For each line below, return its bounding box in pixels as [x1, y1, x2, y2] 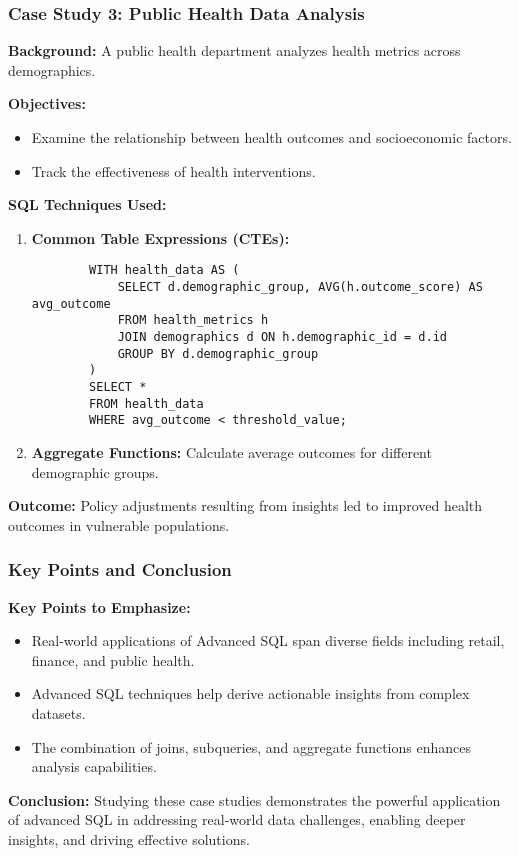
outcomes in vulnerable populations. [8, 514, 230, 535]
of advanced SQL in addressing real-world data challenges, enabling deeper [8, 809, 466, 830]
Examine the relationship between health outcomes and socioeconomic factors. [31, 127, 512, 147]
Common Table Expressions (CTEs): [31, 227, 290, 248]
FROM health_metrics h [117, 313, 269, 328]
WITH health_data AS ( [89, 263, 240, 278]
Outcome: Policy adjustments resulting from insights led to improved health [8, 495, 483, 516]
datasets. [31, 702, 86, 723]
